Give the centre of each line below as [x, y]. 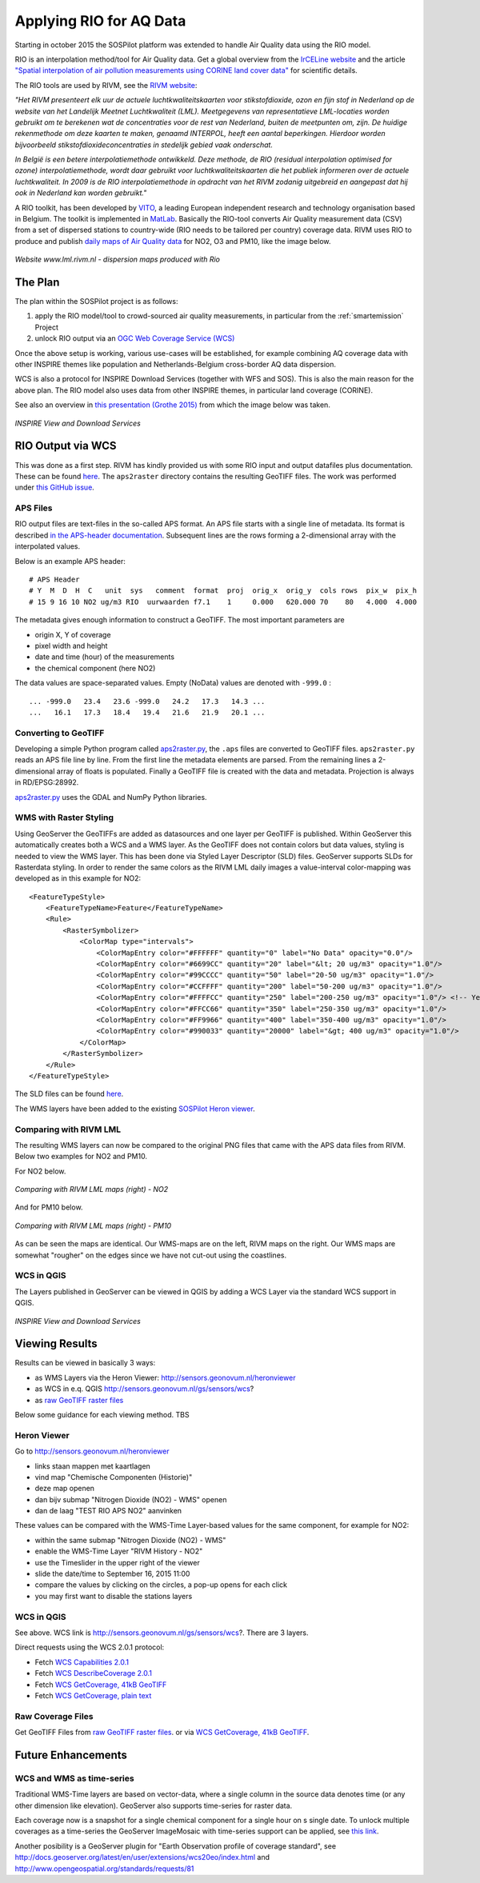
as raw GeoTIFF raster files [79, 1400]
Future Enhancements [71, 1755]
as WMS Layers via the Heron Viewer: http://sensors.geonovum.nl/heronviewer [165, 1377]
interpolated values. [48, 546]
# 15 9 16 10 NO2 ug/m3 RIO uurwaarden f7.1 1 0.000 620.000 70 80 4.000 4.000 [223, 602]
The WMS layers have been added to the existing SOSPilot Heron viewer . [135, 1109]
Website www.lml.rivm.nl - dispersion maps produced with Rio [117, 259]
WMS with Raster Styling [64, 818]
